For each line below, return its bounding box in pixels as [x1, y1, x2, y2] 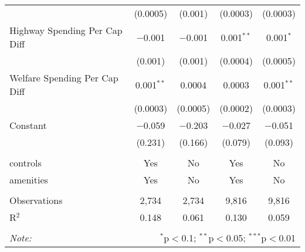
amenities [9, 173, 48, 186]
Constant [9, 118, 47, 132]
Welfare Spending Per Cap [9, 71, 118, 84]
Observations [9, 193, 63, 207]
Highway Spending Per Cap [9, 23, 123, 37]
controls [9, 156, 42, 169]
